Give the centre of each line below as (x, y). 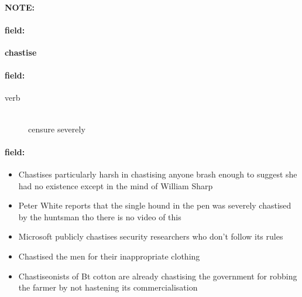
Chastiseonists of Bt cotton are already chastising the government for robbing (158, 276)
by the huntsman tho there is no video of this (100, 216)
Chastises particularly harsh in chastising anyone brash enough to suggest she (158, 174)
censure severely (57, 129)
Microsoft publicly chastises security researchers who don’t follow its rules (151, 236)
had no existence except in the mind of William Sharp (116, 185)
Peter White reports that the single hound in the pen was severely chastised (155, 205)
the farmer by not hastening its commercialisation (108, 287)
